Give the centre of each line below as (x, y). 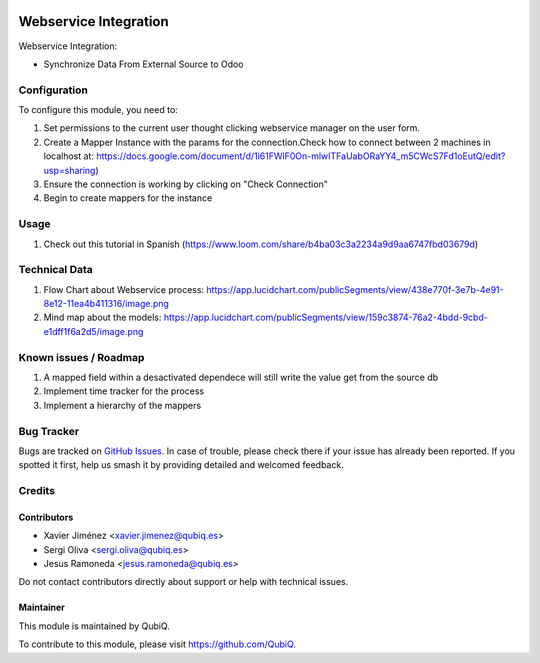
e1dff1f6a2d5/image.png (93, 331)
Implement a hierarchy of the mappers (122, 405)
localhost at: (69, 156)
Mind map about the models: (102, 317)
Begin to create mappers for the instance (128, 198)
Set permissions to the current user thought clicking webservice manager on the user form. (231, 128)
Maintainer (41, 607)
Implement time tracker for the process (124, 391)
